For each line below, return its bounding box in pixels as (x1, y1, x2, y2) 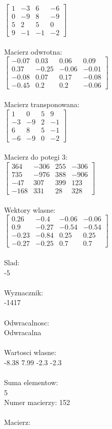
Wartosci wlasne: (4, 347, 56, 358)
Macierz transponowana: (4, 99, 80, 110)
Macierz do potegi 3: (4, 152, 68, 162)
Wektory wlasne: (4, 204, 56, 215)
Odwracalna (4, 327, 42, 338)
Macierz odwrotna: (4, 46, 62, 57)
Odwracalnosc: (4, 317, 49, 327)
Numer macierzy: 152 (4, 397, 70, 408)
